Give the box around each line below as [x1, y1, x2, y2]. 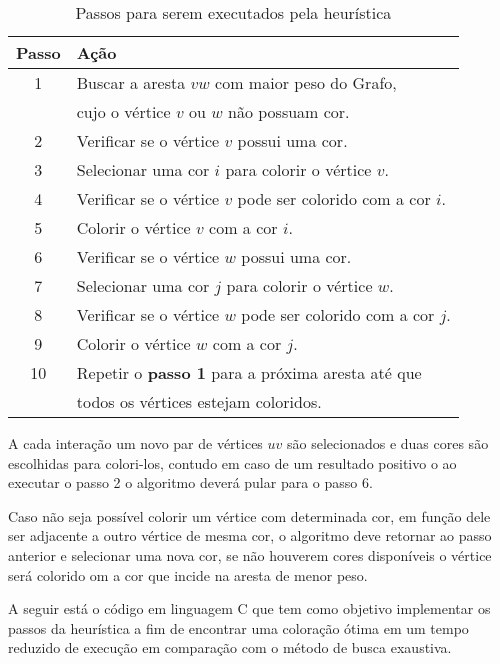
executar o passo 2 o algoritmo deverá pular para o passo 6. [8, 472, 373, 493]
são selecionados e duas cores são [287, 433, 489, 453]
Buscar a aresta [76, 71, 186, 94]
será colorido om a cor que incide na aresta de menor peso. [8, 564, 368, 585]
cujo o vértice [76, 100, 171, 123]
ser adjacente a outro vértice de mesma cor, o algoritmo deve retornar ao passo [8, 525, 492, 546]
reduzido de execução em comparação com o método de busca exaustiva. [8, 637, 452, 658]
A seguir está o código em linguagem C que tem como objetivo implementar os [8, 598, 491, 619]
